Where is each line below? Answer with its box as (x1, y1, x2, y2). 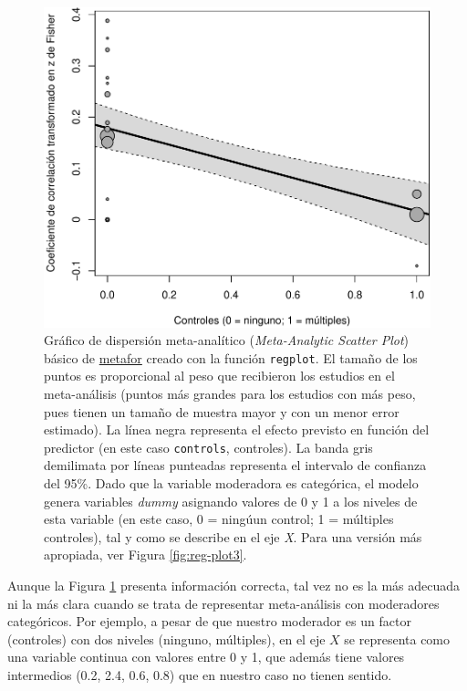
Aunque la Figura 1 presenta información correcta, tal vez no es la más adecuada (7, 576, 461, 595)
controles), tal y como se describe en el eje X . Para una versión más (44, 527, 422, 546)
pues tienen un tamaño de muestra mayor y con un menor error (44, 402, 400, 421)
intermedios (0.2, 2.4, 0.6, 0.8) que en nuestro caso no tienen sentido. (7, 665, 392, 685)
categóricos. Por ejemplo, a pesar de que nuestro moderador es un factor (7, 612, 411, 631)
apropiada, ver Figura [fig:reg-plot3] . (44, 545, 247, 564)
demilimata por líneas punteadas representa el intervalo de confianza (44, 455, 427, 475)
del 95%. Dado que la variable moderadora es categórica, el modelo (44, 474, 419, 493)
